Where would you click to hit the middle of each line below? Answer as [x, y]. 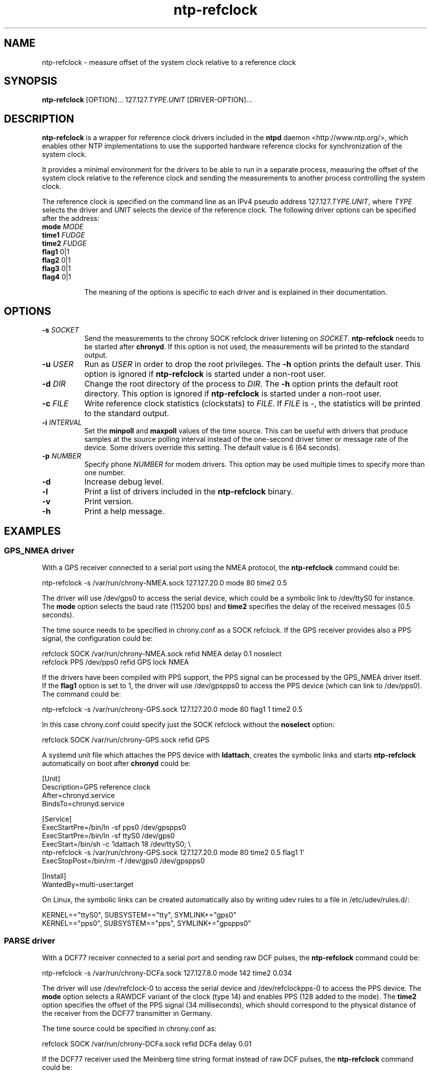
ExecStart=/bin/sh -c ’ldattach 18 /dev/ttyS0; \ [116, 844]
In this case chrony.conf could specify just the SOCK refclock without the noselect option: [188, 725]
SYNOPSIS [31, 81]
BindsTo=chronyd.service [83, 804]
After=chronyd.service [78, 796]
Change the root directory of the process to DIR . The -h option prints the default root [241, 384]
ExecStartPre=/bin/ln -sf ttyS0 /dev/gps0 [108, 836]
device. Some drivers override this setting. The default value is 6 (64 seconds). [213, 448]
